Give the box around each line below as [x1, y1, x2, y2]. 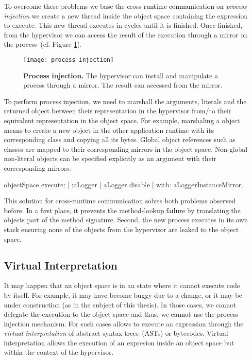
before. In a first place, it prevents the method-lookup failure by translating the [4, 205, 241, 215]
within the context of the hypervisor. [4, 347, 114, 357]
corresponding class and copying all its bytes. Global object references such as [4, 134, 235, 144]
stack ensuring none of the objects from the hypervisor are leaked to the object [4, 224, 239, 234]
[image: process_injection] [23, 56, 114, 63]
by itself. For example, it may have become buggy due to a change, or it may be [4, 289, 242, 300]
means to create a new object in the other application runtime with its [4, 125, 214, 135]
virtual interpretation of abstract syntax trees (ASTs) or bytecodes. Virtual [4, 328, 228, 338]
